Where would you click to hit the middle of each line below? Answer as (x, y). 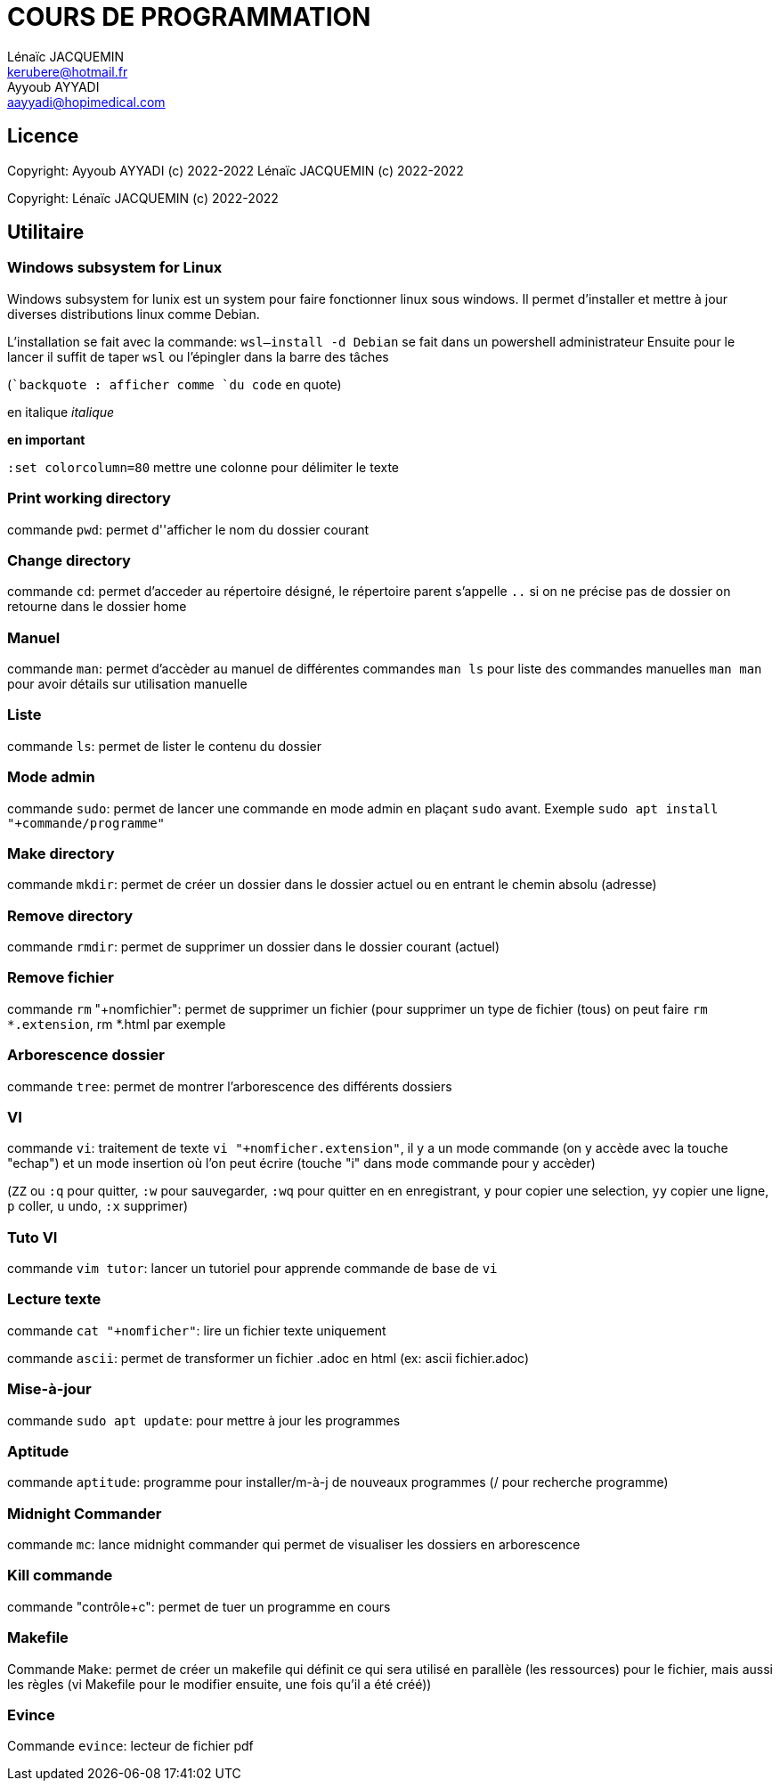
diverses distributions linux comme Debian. (134, 314)
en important (46, 439)
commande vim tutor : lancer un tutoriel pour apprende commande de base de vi (252, 1269)
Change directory (69, 560)
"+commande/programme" (86, 823)
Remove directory (70, 915)
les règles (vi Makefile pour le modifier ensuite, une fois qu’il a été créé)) (219, 1684)
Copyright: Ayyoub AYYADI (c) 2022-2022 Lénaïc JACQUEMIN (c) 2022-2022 (236, 170)
